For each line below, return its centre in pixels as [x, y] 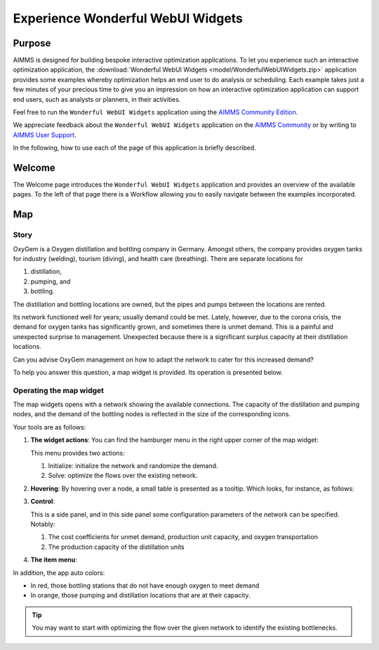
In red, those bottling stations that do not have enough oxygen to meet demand [145, 585]
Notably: [43, 524]
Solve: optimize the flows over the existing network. [123, 476]
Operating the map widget [59, 390]
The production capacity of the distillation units [117, 547]
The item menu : [54, 560]
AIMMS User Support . [45, 135]
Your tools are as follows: [49, 427]
